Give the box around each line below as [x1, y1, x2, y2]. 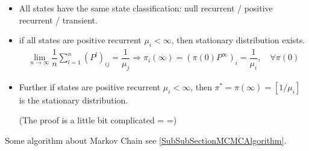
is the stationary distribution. [19, 93, 128, 106]
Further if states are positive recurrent [19, 80, 161, 93]
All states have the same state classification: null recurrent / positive [19, 2, 273, 14]
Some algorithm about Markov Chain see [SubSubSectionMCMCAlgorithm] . [5, 134, 287, 147]
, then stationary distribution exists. [171, 34, 305, 46]
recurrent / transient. [19, 13, 98, 26]
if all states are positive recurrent [19, 34, 142, 46]
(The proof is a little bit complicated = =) [19, 114, 177, 126]
